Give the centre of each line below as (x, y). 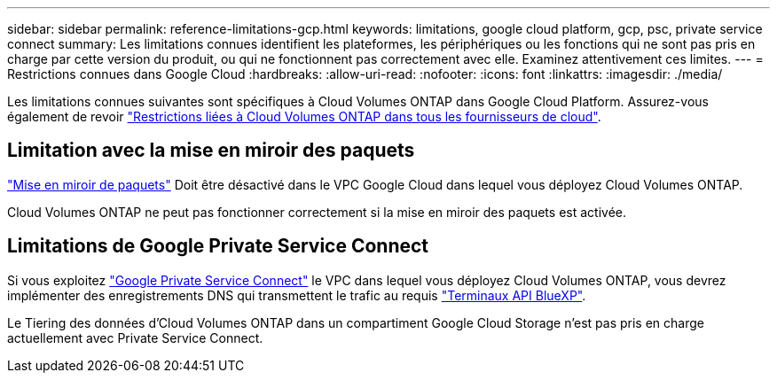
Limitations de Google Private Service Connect (218, 246)
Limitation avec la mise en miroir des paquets (211, 151)
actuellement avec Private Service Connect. (135, 337)
